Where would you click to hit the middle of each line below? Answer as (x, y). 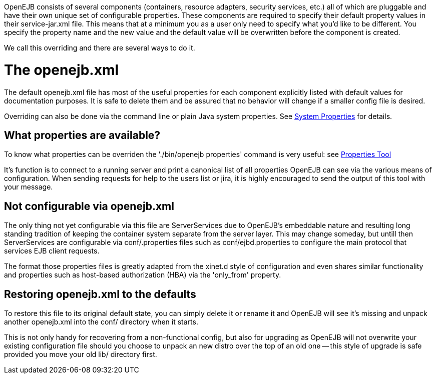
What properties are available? (82, 135)
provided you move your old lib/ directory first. (81, 354)
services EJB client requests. (52, 251)
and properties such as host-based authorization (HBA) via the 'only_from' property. (143, 275)
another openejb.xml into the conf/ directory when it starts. (101, 322)
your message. (29, 187)
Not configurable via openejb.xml (89, 206)
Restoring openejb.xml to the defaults (100, 294)
